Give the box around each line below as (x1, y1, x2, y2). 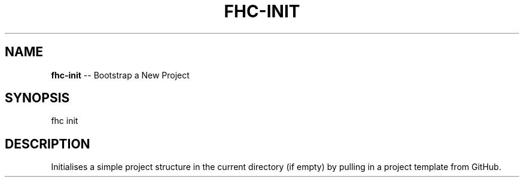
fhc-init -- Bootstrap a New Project (51, 69, 190, 80)
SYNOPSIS (5, 90, 70, 106)
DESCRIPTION (5, 136, 90, 151)
